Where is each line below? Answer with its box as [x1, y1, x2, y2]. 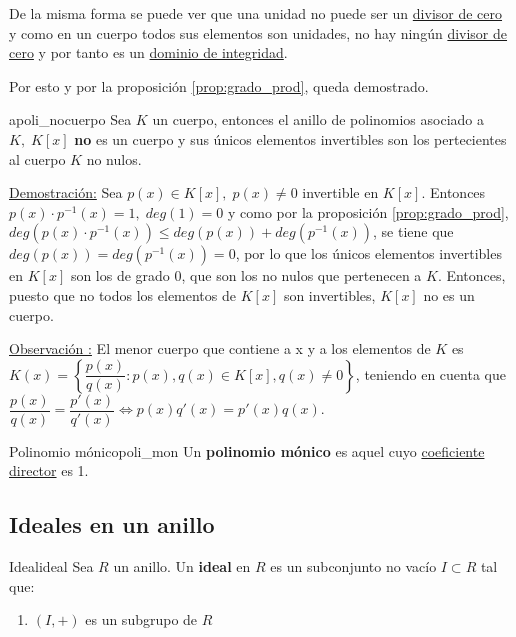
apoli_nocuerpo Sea [9, 109, 132, 130]
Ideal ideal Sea [9, 556, 94, 577]
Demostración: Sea [9, 182, 123, 203]
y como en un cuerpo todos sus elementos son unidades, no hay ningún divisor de [9, 22, 508, 43]
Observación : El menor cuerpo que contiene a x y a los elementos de [9, 338, 431, 359]
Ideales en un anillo [9, 509, 215, 540]
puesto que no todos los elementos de [9, 284, 236, 305]
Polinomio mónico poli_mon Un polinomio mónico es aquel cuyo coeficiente [9, 440, 485, 461]
